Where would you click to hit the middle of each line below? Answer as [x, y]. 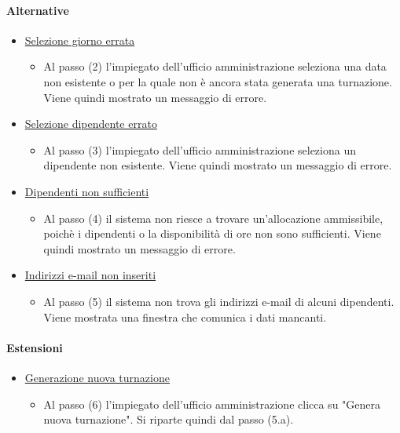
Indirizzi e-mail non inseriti [90, 275]
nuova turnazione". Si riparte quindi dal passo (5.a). [169, 419]
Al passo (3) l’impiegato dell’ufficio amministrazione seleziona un [200, 149]
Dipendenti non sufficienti [87, 191]
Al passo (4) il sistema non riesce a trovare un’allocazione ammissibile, [213, 218]
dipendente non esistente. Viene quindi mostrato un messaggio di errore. [218, 165]
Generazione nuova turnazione [97, 377]
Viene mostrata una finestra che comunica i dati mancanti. [185, 317]
